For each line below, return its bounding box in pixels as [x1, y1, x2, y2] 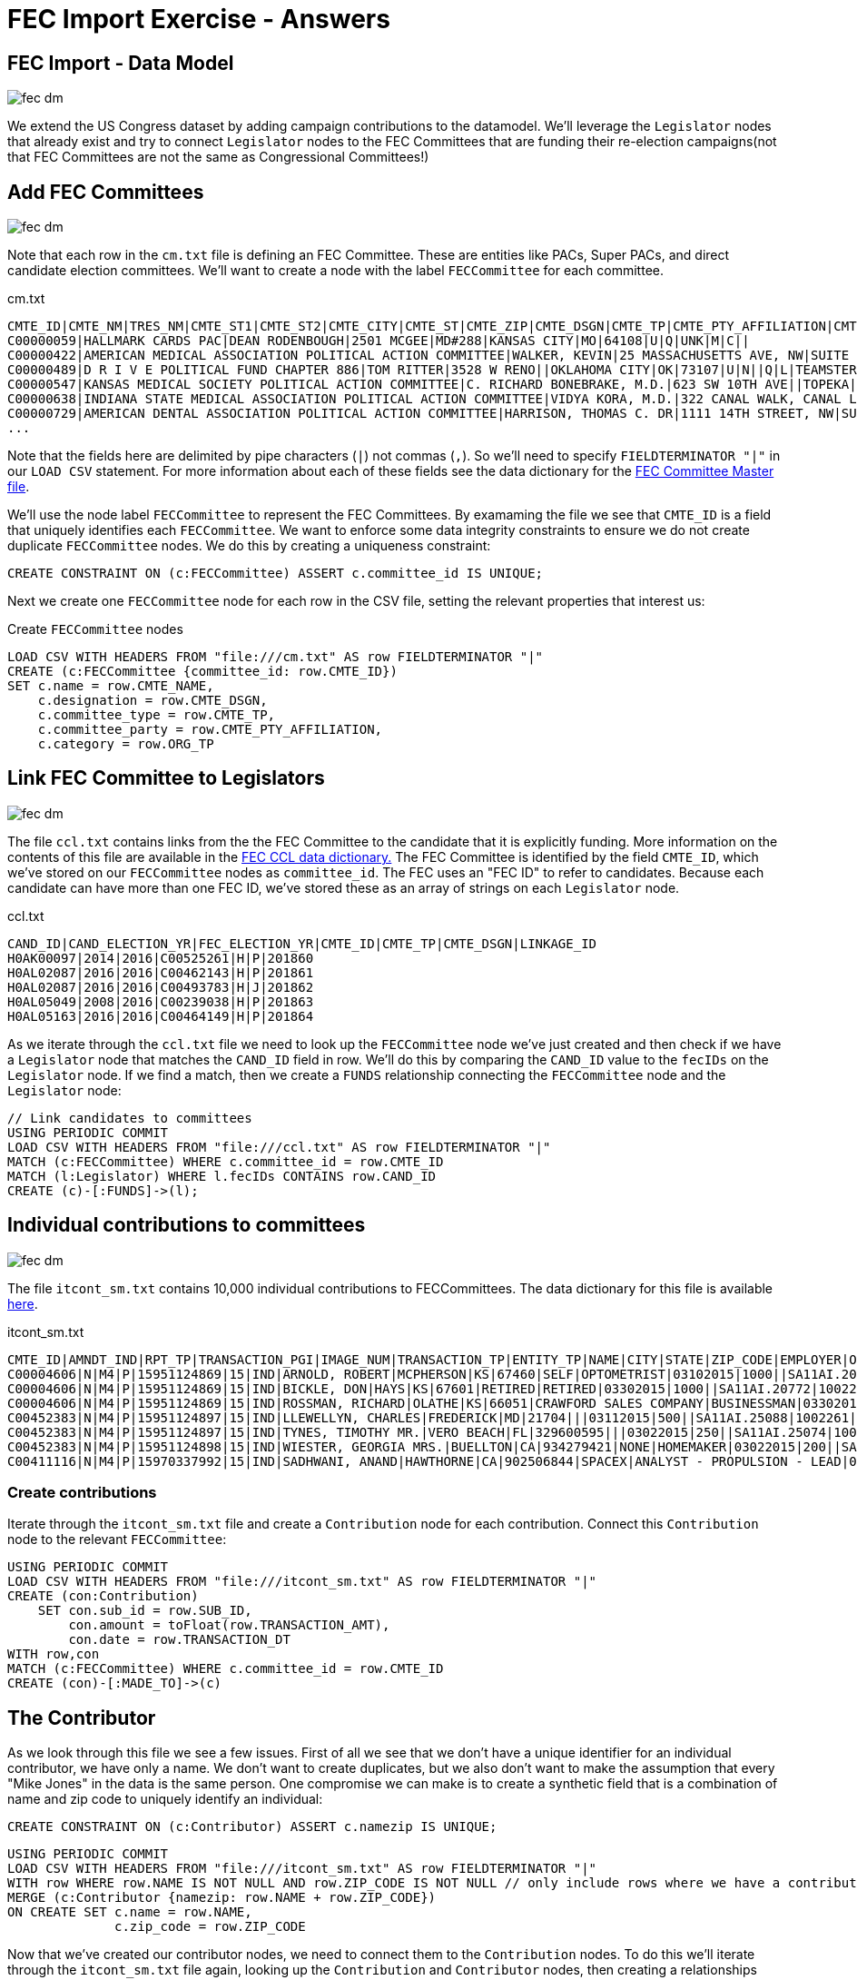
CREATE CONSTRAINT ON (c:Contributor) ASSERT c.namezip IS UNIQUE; [7, 1819, 497, 1835]
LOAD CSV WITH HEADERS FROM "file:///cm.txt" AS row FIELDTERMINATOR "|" [7, 649, 544, 665]
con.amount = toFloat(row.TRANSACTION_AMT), [68, 1618, 390, 1633]
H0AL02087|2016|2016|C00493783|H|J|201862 [7, 979, 314, 995]
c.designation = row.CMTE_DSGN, [37, 693, 268, 708]
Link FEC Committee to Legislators [7, 767, 325, 790]
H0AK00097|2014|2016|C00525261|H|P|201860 [7, 950, 314, 965]
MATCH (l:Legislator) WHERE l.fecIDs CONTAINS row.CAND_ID [7, 1168, 437, 1183]
